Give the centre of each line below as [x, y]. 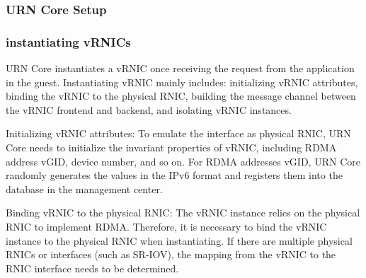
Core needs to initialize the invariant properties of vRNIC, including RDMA [171, 147]
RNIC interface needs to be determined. [92, 268]
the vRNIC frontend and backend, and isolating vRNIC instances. [149, 109]
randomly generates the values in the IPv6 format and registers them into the [174, 175]
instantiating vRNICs [68, 41]
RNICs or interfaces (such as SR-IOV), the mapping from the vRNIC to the [171, 254]
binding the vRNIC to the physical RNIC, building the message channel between [181, 96]
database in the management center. [84, 189]
